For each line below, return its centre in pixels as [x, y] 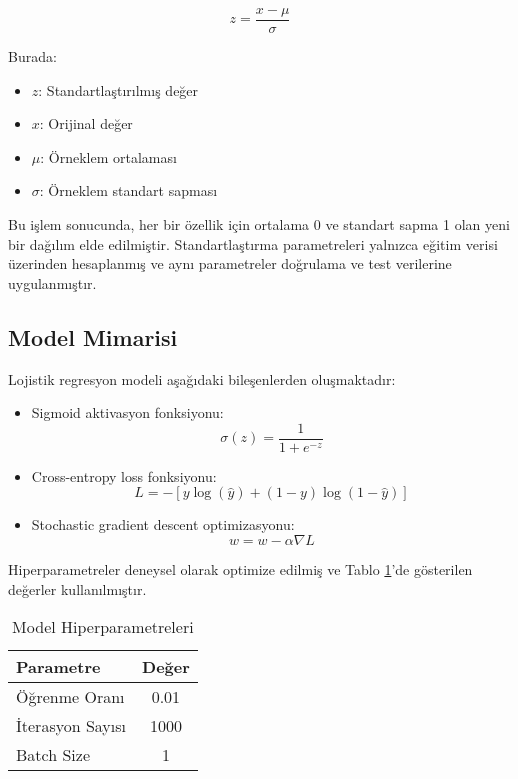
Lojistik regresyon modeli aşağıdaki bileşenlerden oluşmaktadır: [202, 378]
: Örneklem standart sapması [128, 190]
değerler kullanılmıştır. [77, 588]
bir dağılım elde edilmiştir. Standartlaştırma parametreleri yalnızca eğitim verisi [253, 243]
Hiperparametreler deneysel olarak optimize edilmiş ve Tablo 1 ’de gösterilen [240, 569]
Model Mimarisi [93, 336]
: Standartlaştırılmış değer [118, 89]
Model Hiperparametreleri [103, 627]
